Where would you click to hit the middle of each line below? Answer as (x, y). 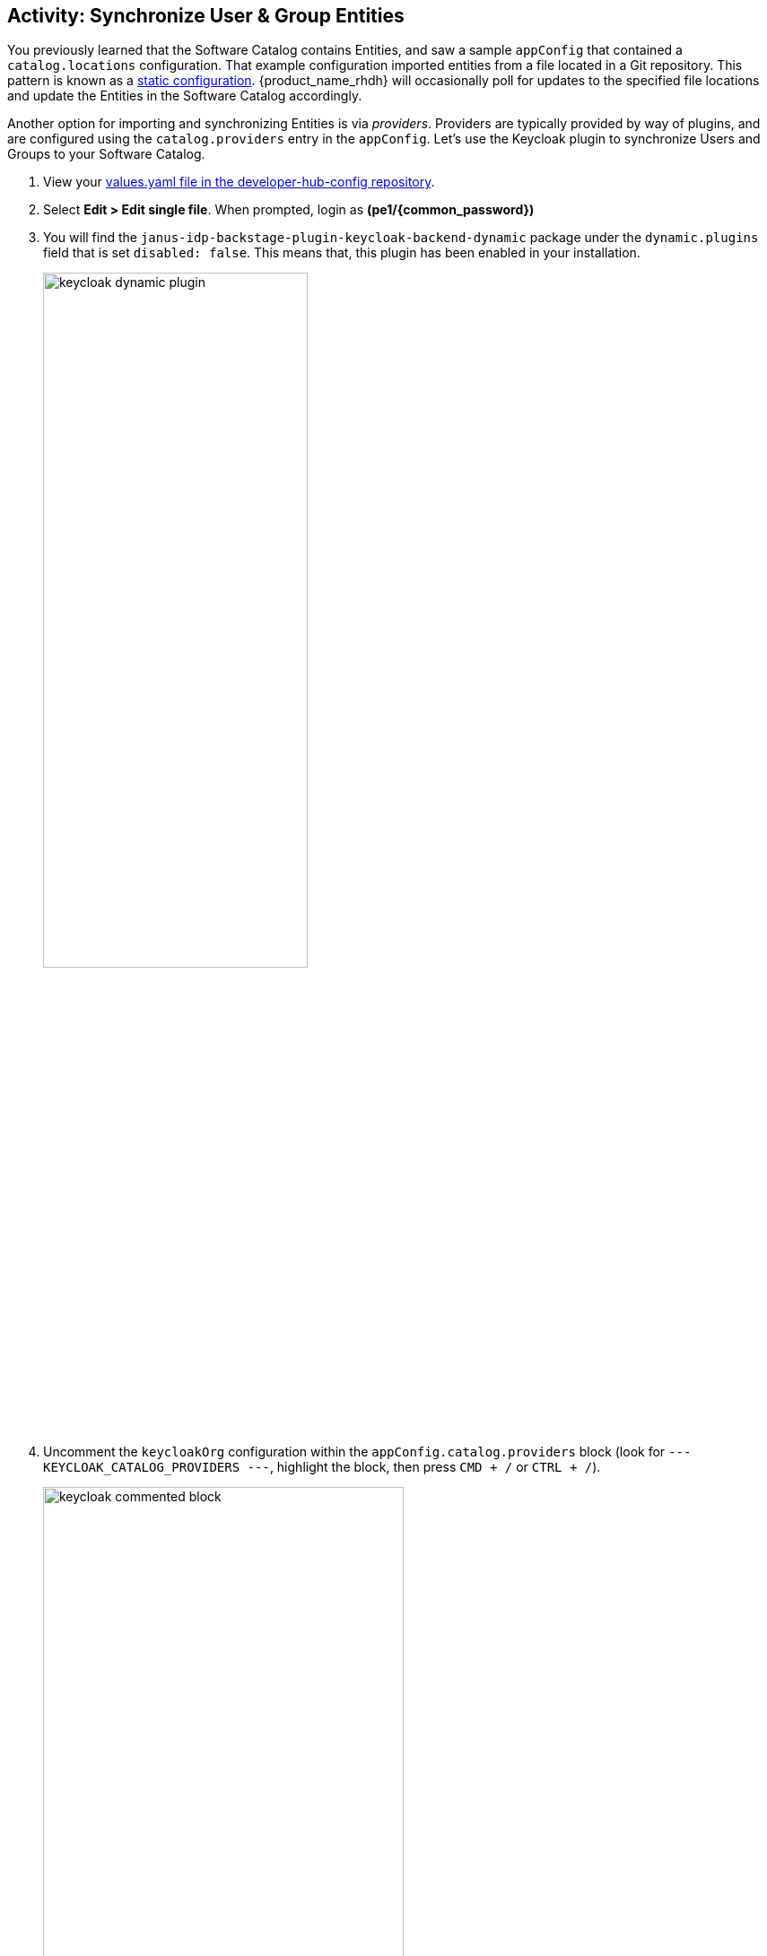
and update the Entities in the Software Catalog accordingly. (185, 96)
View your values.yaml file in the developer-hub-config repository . (239, 182)
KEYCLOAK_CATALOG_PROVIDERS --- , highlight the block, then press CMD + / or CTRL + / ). (322, 1466)
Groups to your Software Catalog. (106, 154)
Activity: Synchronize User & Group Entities (206, 16)
